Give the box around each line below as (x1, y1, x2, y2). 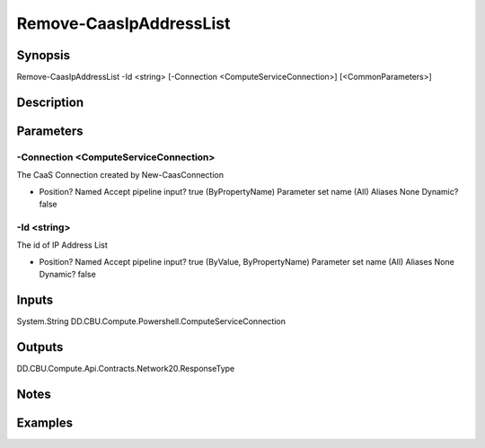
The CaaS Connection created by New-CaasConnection (16, 170, 225, 180)
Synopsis (16, 48, 71, 63)
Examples (16, 415, 74, 430)
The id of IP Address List (16, 240, 108, 250)
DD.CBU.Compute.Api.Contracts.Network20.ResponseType (16, 363, 235, 373)
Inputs (16, 292, 54, 307)
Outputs (16, 339, 64, 355)
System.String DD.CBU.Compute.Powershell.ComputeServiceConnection (16, 315, 287, 327)
